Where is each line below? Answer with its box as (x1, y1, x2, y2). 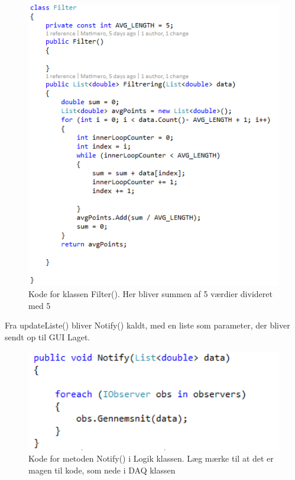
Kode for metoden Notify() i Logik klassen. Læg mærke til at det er (28, 452, 274, 465)
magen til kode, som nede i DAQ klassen (28, 463, 176, 476)
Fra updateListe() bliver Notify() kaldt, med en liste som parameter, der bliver (5, 319, 290, 331)
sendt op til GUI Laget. (5, 331, 90, 343)
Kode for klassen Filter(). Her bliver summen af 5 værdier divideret (28, 288, 273, 300)
